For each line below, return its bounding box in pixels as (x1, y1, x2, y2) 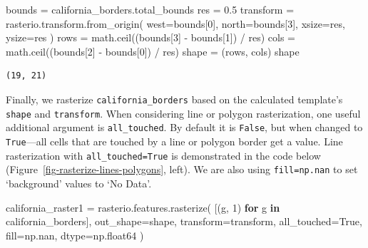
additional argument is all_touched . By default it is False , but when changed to (6, 120, 363, 135)
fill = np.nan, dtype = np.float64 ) (6, 227, 144, 242)
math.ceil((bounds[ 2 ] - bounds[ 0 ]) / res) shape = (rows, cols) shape (6, 43, 300, 58)
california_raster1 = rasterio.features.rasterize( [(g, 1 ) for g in (6, 200, 280, 215)
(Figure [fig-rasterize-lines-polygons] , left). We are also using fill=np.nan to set (6, 162, 358, 177)
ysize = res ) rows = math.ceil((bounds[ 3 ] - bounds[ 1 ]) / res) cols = (6, 30, 296, 45)
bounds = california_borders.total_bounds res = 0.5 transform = (6, 2, 295, 16)
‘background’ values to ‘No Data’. (6, 175, 152, 190)
